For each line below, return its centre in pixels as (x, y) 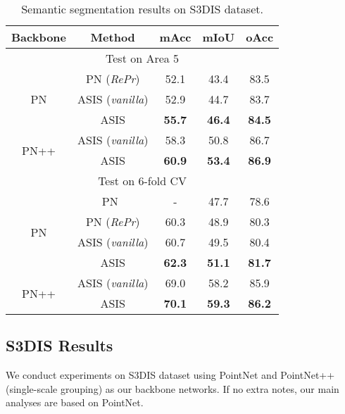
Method (113, 37)
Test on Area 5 (143, 58)
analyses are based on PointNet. (75, 402)
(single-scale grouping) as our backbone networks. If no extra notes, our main (172, 388)
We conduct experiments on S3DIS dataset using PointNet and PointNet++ (170, 375)
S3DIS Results (59, 345)
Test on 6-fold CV (142, 181)
